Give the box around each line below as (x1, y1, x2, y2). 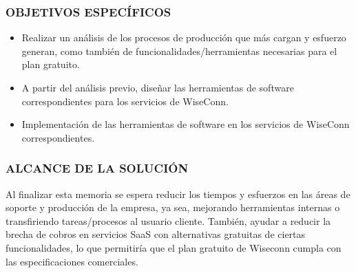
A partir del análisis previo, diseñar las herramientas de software (21, 80, 294, 94)
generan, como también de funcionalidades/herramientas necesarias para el (21, 43, 337, 58)
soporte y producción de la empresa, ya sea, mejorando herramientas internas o (6, 200, 340, 215)
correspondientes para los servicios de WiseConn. (21, 94, 229, 108)
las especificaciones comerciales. (6, 254, 138, 268)
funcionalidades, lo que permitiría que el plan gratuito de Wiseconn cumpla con (6, 240, 342, 254)
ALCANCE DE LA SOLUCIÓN (6, 160, 189, 177)
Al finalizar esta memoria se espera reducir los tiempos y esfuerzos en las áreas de (6, 186, 350, 201)
